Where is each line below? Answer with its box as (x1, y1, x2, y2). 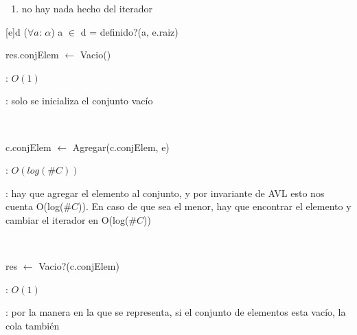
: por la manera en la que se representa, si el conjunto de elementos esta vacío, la (5, 305, 346, 319)
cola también (5, 318, 60, 332)
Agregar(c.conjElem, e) (72, 139, 170, 154)
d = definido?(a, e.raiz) (80, 24, 178, 38)
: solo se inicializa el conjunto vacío (5, 93, 153, 108)
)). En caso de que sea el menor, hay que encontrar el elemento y (78, 199, 352, 213)
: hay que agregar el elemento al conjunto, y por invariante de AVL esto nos (5, 185, 325, 200)
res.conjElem (5, 47, 59, 62)
